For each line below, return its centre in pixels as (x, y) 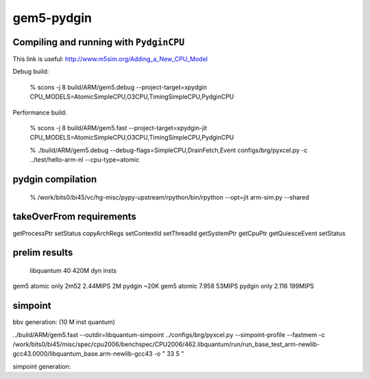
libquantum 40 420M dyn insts (73, 270)
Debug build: (31, 71)
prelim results (43, 253)
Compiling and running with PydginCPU (99, 42)
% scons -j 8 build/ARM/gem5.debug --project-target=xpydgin (118, 87)
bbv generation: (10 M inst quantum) (64, 322)
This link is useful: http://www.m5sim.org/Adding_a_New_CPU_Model (110, 59)
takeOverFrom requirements (75, 217)
